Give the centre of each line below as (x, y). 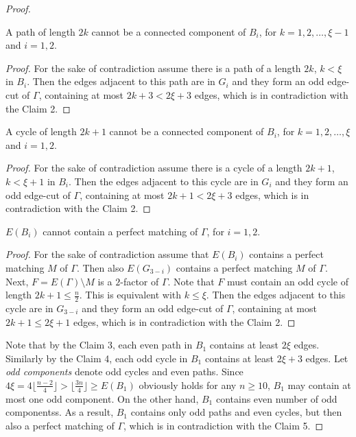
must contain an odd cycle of (287, 281)
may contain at (319, 385)
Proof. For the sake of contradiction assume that (107, 254)
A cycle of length (41, 131)
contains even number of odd (276, 398)
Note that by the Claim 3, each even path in (99, 345)
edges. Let (327, 358)
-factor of (140, 281)
